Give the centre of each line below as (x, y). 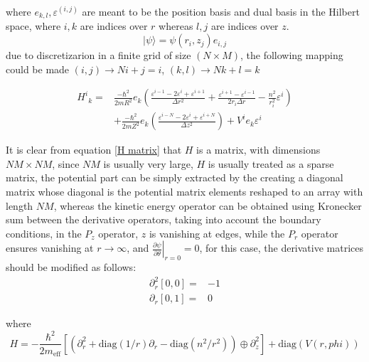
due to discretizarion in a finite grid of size (98, 55)
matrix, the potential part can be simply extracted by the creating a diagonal (175, 177)
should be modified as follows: (71, 267)
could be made (38, 69)
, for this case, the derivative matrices (282, 248)
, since (66, 163)
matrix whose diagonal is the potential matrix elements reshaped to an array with (184, 192)
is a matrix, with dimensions (258, 150)
